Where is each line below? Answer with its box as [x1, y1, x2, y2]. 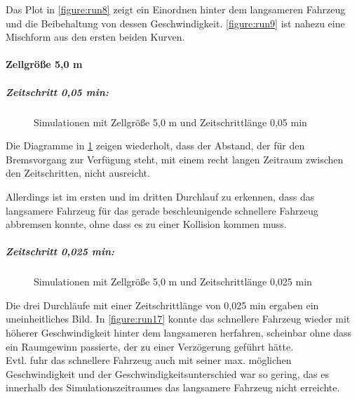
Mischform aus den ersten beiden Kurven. [6, 29, 185, 44]
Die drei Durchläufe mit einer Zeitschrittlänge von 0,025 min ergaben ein [6, 297, 319, 312]
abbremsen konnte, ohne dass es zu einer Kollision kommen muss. [6, 217, 287, 231]
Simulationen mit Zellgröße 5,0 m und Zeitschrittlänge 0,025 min [34, 274, 312, 289]
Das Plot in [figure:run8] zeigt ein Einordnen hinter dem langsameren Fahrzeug [6, 2, 346, 16]
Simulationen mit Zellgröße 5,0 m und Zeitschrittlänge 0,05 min [34, 114, 307, 129]
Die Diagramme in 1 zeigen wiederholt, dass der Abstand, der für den [6, 138, 305, 153]
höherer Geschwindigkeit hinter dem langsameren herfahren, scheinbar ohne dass [6, 325, 352, 340]
